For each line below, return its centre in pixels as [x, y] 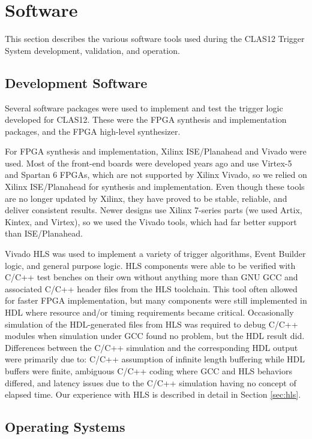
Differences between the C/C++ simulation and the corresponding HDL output [151, 347]
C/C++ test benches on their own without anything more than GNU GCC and [151, 277]
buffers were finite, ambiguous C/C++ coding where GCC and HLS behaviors [149, 370]
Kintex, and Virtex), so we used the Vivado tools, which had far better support [151, 221]
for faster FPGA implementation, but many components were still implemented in [156, 300]
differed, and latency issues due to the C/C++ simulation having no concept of [151, 382]
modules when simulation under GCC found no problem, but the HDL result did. [155, 336]
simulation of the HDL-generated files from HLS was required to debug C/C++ [151, 324]
